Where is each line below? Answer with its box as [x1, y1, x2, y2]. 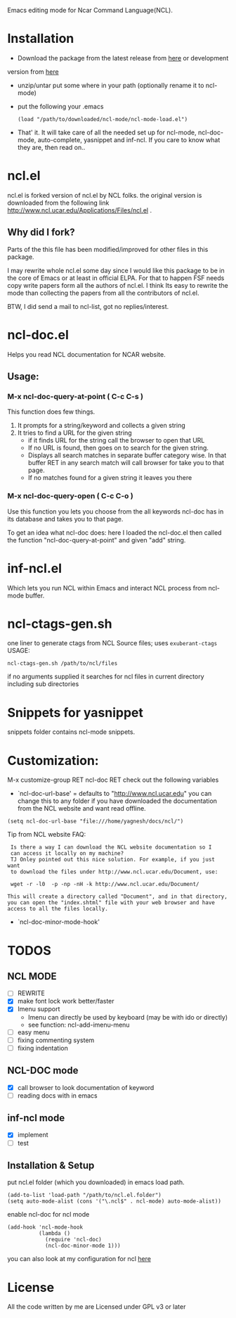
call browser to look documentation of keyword [17, 1083, 155, 1091]
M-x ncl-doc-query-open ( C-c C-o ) [7, 491, 133, 501]
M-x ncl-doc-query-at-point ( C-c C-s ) [7, 391, 144, 401]
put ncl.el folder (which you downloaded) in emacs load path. [7, 1178, 185, 1186]
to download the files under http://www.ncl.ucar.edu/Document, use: [10, 868, 218, 875]
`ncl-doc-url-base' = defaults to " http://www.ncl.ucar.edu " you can [17, 790, 212, 798]
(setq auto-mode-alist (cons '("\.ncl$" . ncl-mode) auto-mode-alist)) [7, 1198, 221, 1205]
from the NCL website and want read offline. [17, 804, 146, 813]
